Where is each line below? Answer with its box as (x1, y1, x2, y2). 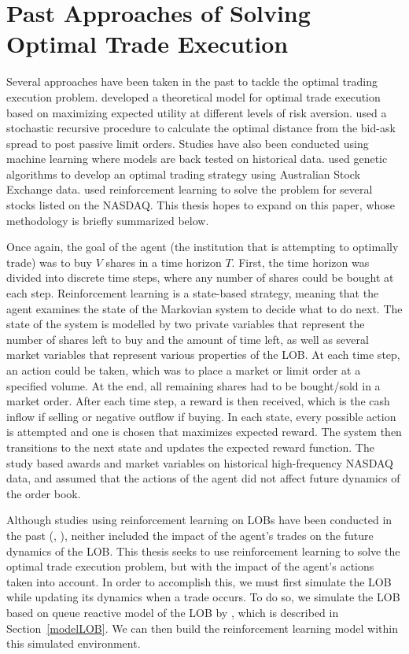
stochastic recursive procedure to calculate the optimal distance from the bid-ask (6, 120, 396, 136)
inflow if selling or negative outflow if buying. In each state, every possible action (6, 408, 396, 424)
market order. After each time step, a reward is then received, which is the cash (6, 393, 390, 409)
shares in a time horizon (105, 253, 222, 270)
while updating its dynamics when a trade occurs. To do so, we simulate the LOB (6, 589, 400, 605)
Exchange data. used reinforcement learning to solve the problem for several (6, 181, 373, 198)
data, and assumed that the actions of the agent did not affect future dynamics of (6, 470, 400, 486)
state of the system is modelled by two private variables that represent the (6, 316, 365, 332)
